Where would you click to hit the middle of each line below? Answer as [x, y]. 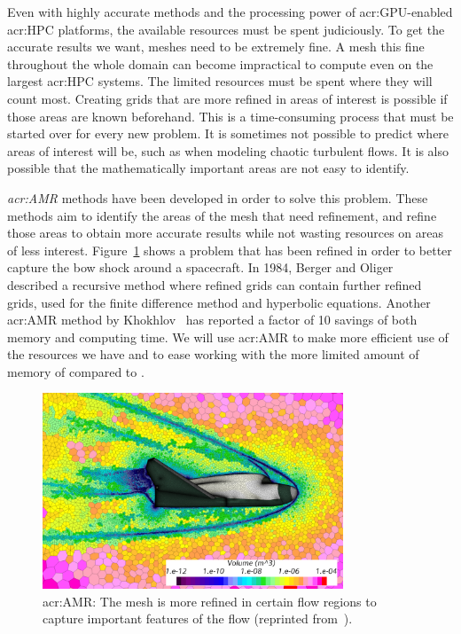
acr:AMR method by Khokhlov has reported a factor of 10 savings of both [212, 320]
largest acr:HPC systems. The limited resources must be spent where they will [220, 81]
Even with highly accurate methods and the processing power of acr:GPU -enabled [230, 12]
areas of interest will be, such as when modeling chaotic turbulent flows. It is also [228, 150]
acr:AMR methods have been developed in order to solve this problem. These [218, 197]
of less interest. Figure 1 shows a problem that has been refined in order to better [230, 250]
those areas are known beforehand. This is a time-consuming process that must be [230, 116]
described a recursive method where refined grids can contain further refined [215, 284]
